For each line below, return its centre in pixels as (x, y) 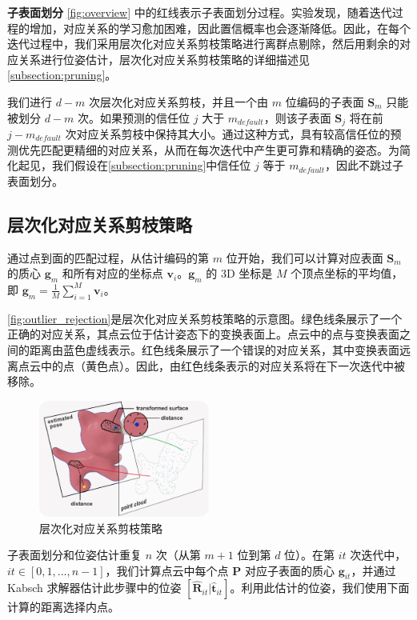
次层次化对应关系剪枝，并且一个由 (179, 101)
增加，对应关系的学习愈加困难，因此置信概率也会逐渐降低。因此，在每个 (220, 28)
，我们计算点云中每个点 (167, 570)
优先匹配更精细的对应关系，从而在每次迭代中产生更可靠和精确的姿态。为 (208, 149)
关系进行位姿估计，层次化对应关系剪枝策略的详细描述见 (164, 59)
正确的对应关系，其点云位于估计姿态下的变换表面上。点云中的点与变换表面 (203, 334)
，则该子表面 (297, 117)
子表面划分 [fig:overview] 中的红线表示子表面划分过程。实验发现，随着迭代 (200, 12)
